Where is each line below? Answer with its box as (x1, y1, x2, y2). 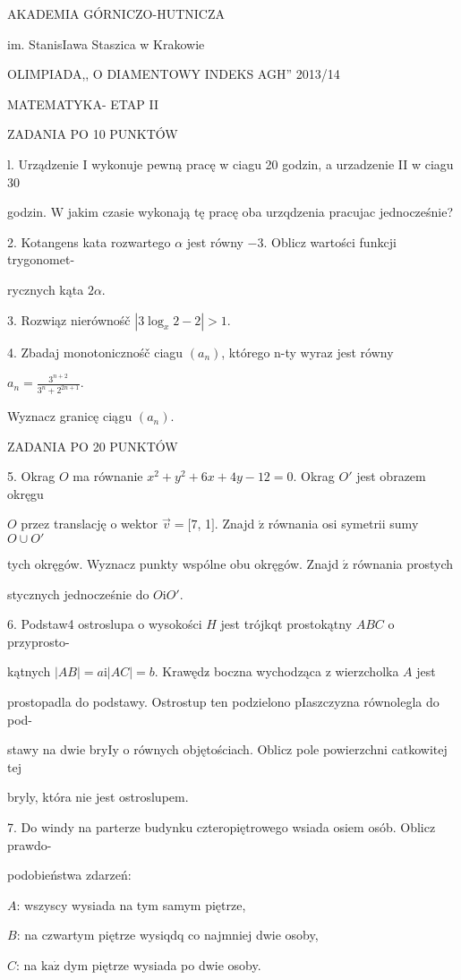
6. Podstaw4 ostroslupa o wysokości (7, 615, 202, 633)
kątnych (7, 662, 51, 681)
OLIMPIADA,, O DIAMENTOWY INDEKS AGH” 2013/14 (7, 64, 340, 83)
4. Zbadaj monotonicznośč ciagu (7, 342, 184, 361)
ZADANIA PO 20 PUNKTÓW (7, 436, 178, 455)
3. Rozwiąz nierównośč (7, 310, 131, 329)
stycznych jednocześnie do (7, 584, 149, 603)
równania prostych (352, 554, 454, 573)
